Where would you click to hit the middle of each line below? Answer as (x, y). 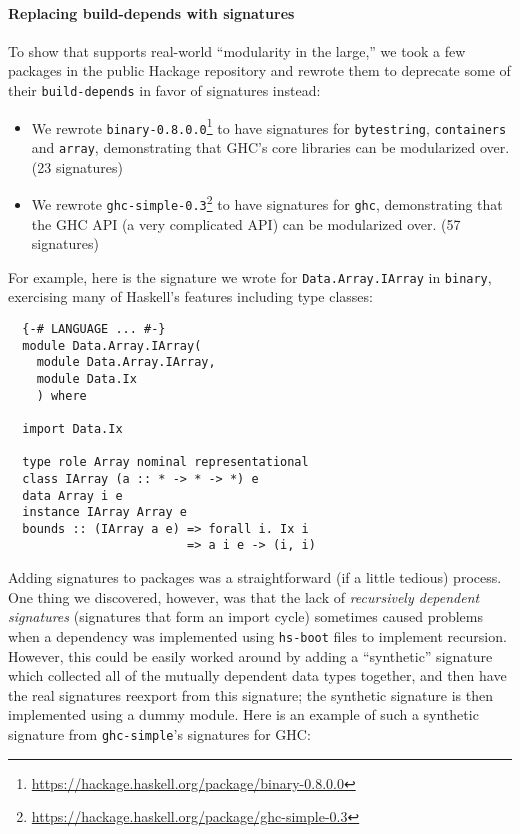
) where (61, 395)
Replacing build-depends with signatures (151, 12)
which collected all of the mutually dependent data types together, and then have (257, 675)
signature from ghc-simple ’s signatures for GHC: (159, 733)
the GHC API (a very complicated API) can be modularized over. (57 (246, 223)
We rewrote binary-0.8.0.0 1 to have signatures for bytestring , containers (269, 126)
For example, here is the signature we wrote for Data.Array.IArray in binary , (250, 276)
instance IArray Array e (104, 512)
